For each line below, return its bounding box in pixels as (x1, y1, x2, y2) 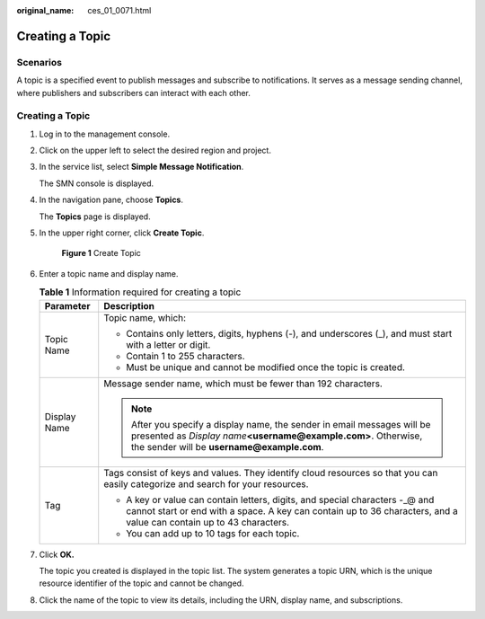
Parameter (44, 299, 91, 312)
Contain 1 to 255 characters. (126, 349, 246, 362)
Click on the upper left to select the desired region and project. (39, 145, 271, 156)
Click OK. (39, 549, 75, 560)
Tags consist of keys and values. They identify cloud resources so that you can (103, 466, 438, 479)
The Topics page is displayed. (39, 211, 152, 222)
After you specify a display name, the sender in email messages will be (130, 418, 431, 430)
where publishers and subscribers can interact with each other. (16, 87, 251, 98)
